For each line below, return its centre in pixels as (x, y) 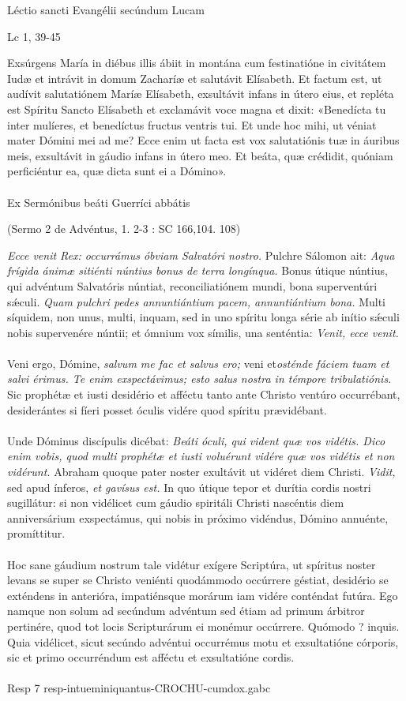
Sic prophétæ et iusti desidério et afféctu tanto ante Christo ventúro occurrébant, (204, 394)
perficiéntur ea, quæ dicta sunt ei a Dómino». (117, 171)
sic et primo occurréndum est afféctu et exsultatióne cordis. (151, 657)
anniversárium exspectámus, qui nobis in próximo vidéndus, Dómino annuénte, (198, 517)
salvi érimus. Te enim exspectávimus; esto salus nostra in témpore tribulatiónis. (199, 379)
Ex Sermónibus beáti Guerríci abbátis (99, 202)
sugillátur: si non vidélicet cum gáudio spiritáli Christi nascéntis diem (176, 502)
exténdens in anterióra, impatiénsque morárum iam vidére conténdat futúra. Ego (203, 595)
